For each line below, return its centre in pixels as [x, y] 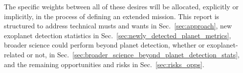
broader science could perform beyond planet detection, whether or [104, 45]
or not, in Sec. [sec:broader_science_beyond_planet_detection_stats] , [133, 54]
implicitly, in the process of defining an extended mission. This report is [112, 16]
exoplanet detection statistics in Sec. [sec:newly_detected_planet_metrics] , [118, 35]
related [14, 54]
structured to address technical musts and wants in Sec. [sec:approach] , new [118, 26]
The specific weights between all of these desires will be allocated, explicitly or [121, 6]
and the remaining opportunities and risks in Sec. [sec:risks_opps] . [104, 64]
